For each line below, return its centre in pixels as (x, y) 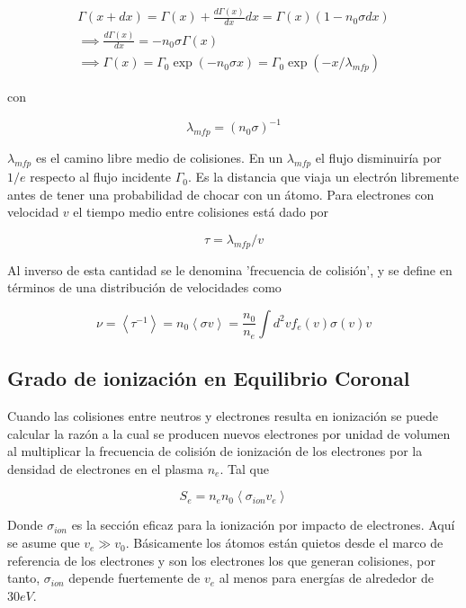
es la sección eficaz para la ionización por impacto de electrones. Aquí (263, 525)
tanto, (24, 578)
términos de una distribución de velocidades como (144, 287)
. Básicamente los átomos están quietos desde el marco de (284, 543)
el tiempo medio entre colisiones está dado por (201, 212)
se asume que (44, 543)
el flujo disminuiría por (378, 158)
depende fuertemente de (134, 578)
